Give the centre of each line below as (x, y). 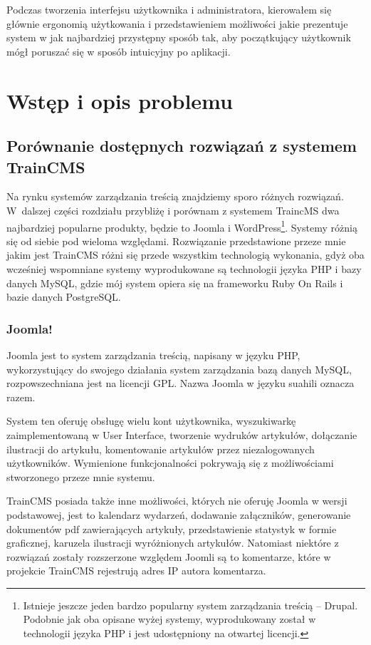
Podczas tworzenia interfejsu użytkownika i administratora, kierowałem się (169, 9)
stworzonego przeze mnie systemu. (81, 476)
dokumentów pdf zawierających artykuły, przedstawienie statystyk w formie (172, 528)
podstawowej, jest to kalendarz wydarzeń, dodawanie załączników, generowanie (179, 514)
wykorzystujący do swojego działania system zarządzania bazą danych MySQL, (179, 369)
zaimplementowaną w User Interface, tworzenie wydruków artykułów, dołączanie (182, 434)
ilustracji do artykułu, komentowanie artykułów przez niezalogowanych (161, 449)
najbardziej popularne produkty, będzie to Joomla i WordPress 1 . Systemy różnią (182, 226)
